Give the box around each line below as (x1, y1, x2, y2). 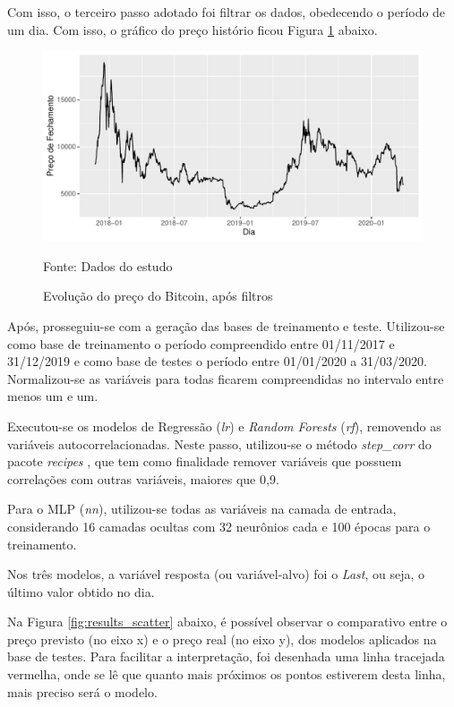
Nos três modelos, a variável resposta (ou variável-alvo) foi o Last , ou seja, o (7, 565, 424, 583)
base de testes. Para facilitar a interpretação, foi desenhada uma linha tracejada (7, 647, 445, 666)
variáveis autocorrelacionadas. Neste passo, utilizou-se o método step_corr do (7, 434, 432, 453)
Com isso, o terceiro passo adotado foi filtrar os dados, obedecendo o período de (7, 3, 446, 21)
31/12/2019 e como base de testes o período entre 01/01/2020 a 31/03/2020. (7, 352, 427, 371)
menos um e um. (7, 387, 99, 405)
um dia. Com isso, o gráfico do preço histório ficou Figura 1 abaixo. (7, 20, 378, 38)
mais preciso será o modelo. (7, 682, 158, 701)
